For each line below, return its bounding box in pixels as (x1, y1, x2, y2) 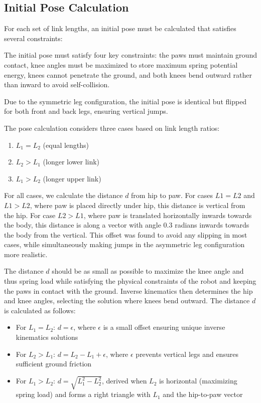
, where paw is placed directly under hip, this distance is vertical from (30, 199, 245, 210)
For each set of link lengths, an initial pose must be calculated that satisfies (4, 23, 236, 34)
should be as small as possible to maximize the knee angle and (52, 266, 244, 276)
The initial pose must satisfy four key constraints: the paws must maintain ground (4, 50, 257, 60)
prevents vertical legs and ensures (136, 348, 238, 359)
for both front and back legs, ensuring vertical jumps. (4, 106, 168, 116)
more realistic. (4, 249, 48, 259)
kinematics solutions (16, 332, 78, 342)
